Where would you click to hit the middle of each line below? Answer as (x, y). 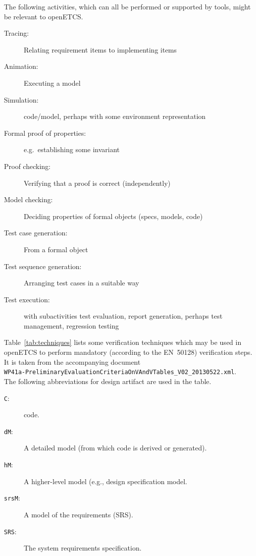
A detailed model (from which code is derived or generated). (115, 448)
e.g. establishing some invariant (72, 149)
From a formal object (56, 249)
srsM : (12, 498)
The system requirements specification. (83, 548)
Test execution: (27, 299)
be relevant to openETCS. (44, 16)
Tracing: (17, 33)
